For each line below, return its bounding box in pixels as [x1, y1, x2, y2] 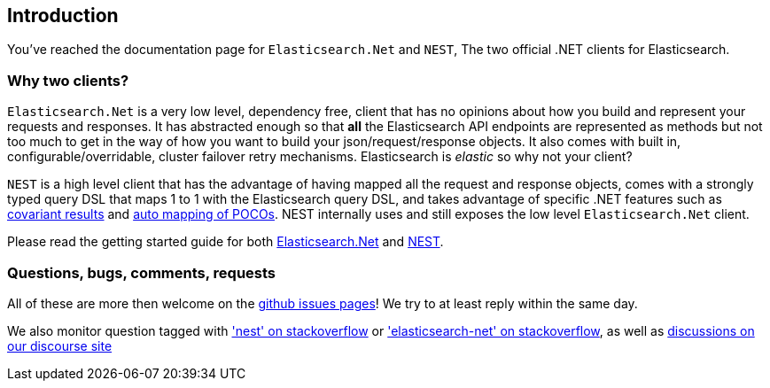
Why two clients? [7, 71, 129, 89]
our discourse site [7, 338, 113, 353]
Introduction [7, 4, 119, 27]
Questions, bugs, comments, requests [7, 263, 276, 282]
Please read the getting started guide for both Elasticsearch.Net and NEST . [7, 234, 444, 250]
